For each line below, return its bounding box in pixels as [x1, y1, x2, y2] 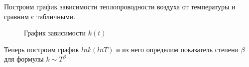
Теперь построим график [4, 44, 79, 54]
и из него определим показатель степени [116, 44, 239, 54]
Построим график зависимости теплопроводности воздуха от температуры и [4, 1, 236, 11]
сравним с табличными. [4, 11, 76, 21]
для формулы [4, 54, 44, 64]
